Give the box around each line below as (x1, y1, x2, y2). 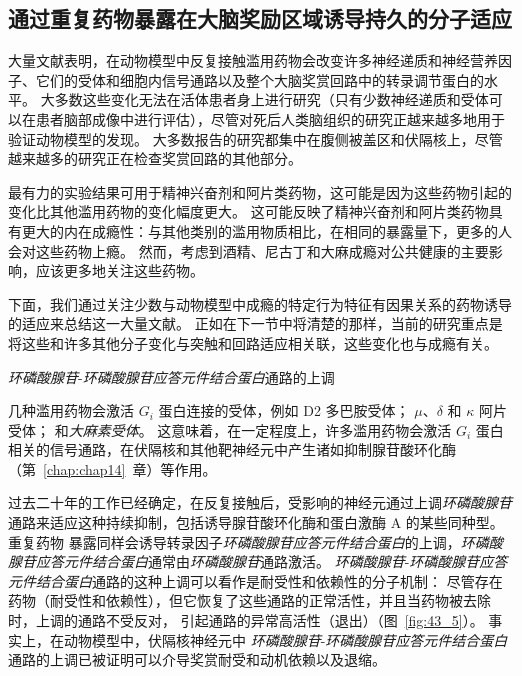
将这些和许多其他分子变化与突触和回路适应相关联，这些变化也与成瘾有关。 (8, 332, 498, 353)
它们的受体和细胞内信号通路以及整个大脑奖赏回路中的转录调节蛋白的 (35, 69, 484, 90)
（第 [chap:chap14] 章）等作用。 (8, 458, 217, 479)
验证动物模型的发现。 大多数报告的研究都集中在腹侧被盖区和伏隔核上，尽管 (8, 128, 503, 149)
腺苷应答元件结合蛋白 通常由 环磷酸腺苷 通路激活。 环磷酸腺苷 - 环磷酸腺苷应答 (8, 551, 508, 572)
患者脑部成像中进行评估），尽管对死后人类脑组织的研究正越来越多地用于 (35, 108, 505, 129)
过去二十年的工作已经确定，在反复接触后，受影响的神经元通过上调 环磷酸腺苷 (8, 492, 512, 513)
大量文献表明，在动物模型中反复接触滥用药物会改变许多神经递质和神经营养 (8, 50, 498, 71)
